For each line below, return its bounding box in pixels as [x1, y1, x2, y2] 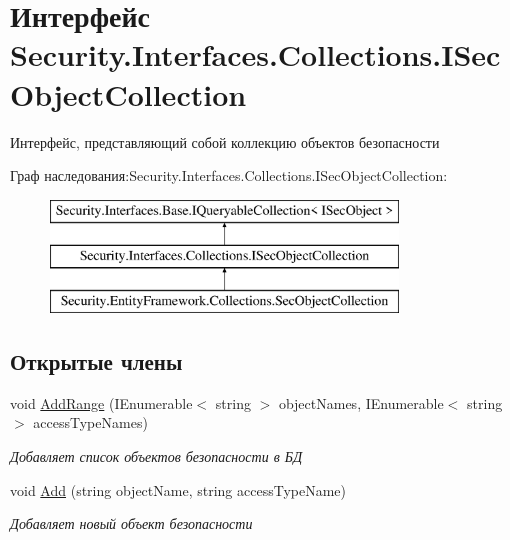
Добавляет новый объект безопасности [10, 513, 253, 534]
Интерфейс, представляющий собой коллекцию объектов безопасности [10, 131, 440, 152]
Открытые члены [10, 346, 183, 377]
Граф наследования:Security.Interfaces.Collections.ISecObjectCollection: [10, 165, 448, 186]
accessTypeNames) [33, 412, 148, 433]
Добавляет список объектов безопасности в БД [10, 446, 303, 467]
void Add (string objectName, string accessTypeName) [10, 479, 346, 500]
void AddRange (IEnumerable [10, 392, 193, 413]
